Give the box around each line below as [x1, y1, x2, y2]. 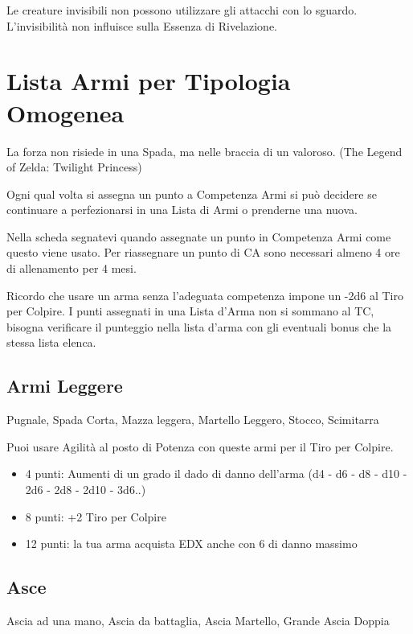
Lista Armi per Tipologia [6, 64, 291, 97]
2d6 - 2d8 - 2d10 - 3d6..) [25, 481, 146, 498]
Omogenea [6, 96, 125, 129]
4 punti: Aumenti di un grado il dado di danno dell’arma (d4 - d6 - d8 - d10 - [25, 465, 407, 482]
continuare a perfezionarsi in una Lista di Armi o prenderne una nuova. [6, 201, 358, 218]
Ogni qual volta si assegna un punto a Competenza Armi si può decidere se [6, 185, 377, 202]
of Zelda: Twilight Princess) [6, 158, 142, 175]
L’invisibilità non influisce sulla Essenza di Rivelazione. [6, 17, 277, 34]
